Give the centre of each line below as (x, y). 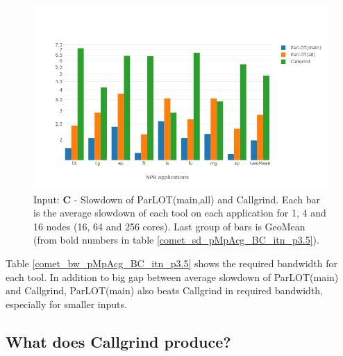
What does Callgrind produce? (118, 341)
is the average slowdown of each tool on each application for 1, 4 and (180, 213)
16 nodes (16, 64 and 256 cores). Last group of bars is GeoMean (169, 226)
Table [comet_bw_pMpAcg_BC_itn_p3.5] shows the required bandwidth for (172, 263)
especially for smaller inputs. (66, 304)
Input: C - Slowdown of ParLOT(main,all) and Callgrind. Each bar (177, 199)
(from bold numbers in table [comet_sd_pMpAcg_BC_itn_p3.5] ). (176, 240)
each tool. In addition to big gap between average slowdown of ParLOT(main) (172, 277)
